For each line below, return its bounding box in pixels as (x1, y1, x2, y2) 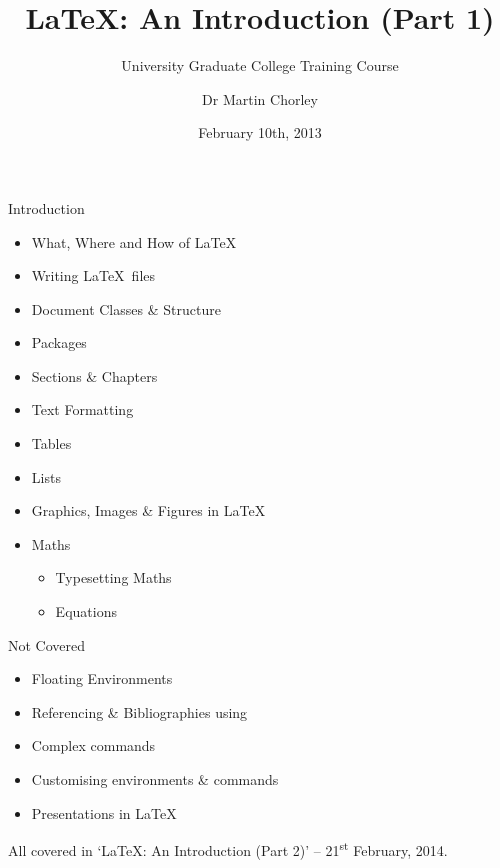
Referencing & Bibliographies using (31, 701, 248, 722)
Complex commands (31, 735, 156, 756)
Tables (31, 433, 72, 454)
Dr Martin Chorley (202, 88, 318, 109)
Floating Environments (31, 668, 173, 689)
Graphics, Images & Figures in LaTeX (31, 500, 266, 521)
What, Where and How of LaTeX (31, 231, 237, 252)
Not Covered (8, 634, 86, 655)
